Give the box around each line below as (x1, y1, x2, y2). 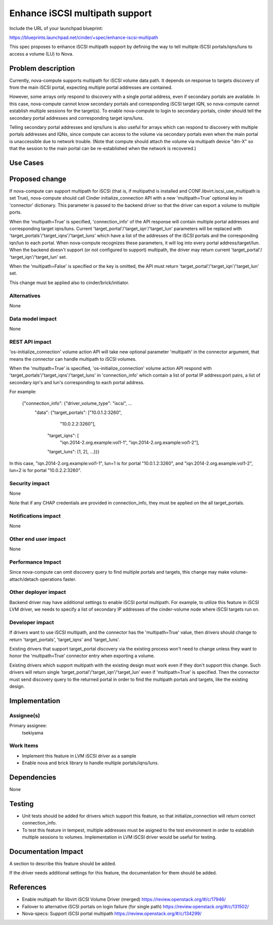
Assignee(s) (9, 712, 40, 719)
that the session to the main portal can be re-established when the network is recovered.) (9, 146, 197, 152)
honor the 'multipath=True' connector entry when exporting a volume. (9, 653, 155, 659)
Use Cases (9, 158, 44, 167)
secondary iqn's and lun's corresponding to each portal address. (9, 379, 145, 385)
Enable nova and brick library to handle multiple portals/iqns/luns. (22, 760, 159, 766)
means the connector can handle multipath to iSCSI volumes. (9, 356, 136, 362)
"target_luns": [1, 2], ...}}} (47, 449, 100, 455)
